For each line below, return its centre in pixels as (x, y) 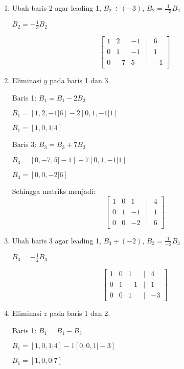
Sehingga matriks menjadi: (54, 191)
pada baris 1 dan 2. (80, 313)
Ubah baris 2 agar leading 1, (56, 8)
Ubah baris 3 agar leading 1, (56, 240)
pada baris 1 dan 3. (80, 80)
